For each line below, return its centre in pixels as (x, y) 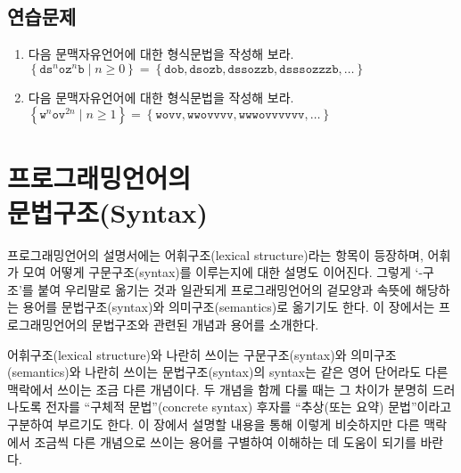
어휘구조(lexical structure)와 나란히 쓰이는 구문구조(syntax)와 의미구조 (202, 354)
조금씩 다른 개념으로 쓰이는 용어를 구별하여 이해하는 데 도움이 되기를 (225, 441)
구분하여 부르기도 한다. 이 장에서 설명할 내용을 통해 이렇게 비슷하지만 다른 (214, 424)
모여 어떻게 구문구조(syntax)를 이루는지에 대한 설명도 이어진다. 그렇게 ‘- (223, 272)
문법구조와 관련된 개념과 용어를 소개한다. (205, 325)
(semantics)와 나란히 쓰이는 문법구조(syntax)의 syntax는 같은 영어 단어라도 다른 (228, 372)
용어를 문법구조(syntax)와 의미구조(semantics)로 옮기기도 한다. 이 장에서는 (229, 307)
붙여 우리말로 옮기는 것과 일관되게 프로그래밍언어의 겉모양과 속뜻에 (225, 289)
